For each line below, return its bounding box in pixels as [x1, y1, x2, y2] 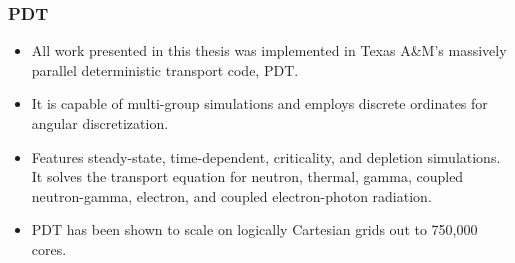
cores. [31, 238, 67, 259]
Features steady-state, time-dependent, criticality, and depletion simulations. [31, 146, 501, 167]
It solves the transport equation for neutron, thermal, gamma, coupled [31, 166, 464, 187]
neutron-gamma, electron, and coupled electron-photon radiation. [31, 185, 432, 206]
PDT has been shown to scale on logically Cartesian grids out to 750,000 [31, 219, 478, 240]
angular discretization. [31, 113, 169, 133]
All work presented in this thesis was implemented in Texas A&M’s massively [31, 40, 507, 61]
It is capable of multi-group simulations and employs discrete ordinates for [31, 93, 488, 114]
